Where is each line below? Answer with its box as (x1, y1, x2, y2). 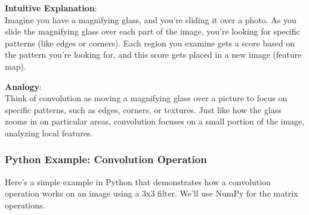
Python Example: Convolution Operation (5, 152, 207, 167)
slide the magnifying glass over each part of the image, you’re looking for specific (5, 25, 300, 38)
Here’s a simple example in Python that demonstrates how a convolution (5, 175, 271, 188)
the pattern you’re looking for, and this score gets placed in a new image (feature (5, 48, 302, 61)
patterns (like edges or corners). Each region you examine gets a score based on (5, 36, 295, 49)
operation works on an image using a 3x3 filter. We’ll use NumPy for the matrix (5, 187, 298, 200)
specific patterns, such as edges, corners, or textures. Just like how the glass (5, 103, 282, 116)
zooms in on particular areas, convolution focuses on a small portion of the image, (5, 115, 305, 127)
